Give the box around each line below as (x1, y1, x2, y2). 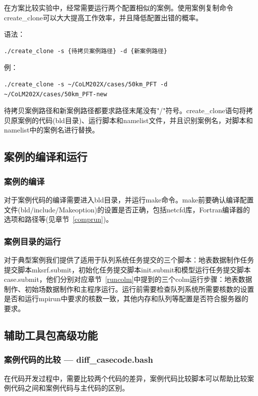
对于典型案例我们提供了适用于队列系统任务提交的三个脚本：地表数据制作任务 (4, 254, 254, 264)
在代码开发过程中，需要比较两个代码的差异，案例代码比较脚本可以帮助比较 (4, 373, 247, 383)
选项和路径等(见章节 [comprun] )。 (4, 214, 113, 224)
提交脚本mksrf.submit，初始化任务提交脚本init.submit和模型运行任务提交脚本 (4, 264, 251, 274)
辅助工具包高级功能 (4, 327, 98, 342)
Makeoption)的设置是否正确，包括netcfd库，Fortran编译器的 (59, 204, 250, 214)
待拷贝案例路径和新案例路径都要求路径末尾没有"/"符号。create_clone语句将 (4, 105, 246, 116)
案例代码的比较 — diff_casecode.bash (4, 353, 153, 366)
